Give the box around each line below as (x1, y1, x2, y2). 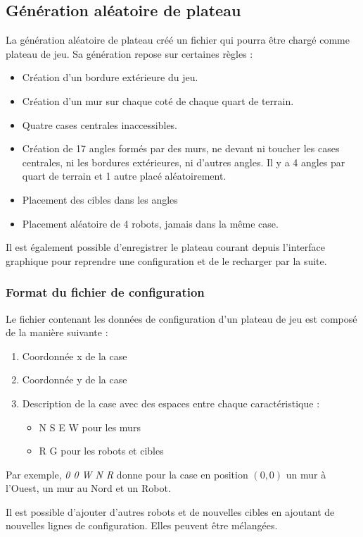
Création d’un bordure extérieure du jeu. (22, 70, 198, 85)
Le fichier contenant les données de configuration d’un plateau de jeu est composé (6, 311, 357, 326)
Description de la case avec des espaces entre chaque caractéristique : (22, 395, 320, 410)
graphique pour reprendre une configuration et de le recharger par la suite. (6, 253, 327, 268)
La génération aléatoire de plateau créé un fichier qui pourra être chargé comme (6, 32, 350, 47)
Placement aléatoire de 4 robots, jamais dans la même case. (22, 216, 279, 230)
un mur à (286, 467, 326, 481)
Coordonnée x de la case (22, 348, 127, 363)
